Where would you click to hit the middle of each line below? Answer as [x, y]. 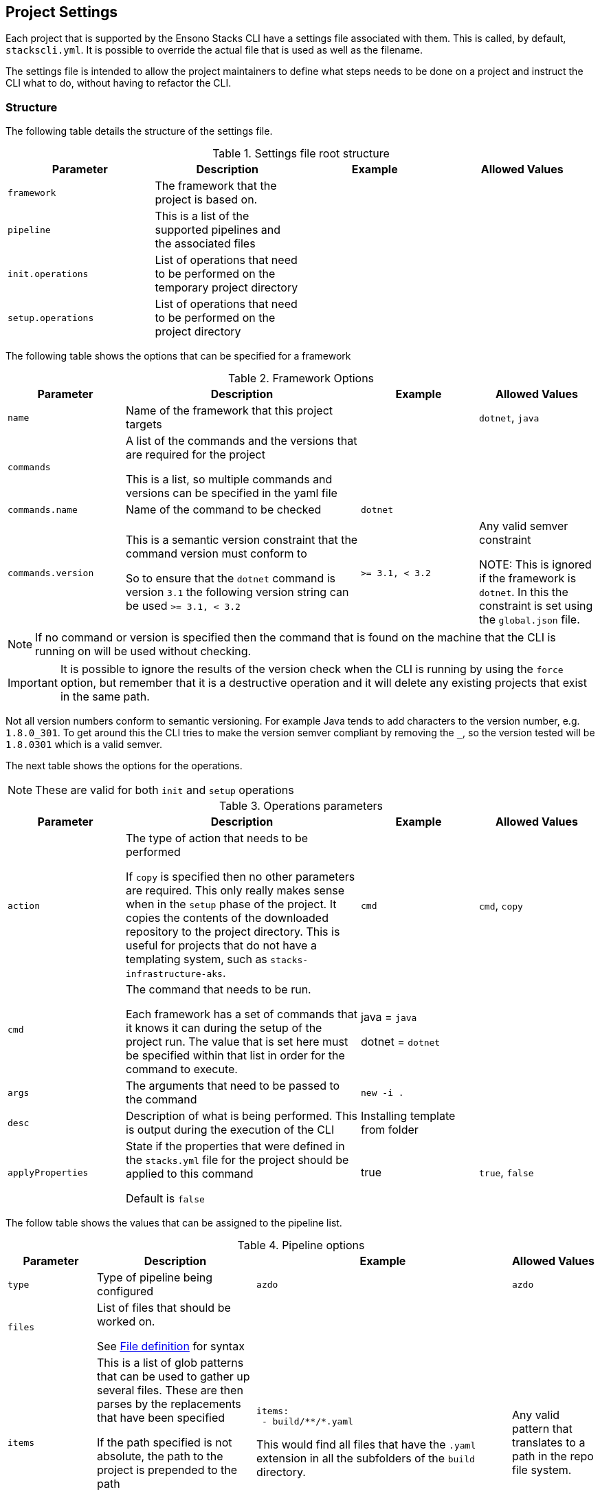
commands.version [51, 573]
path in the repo [553, 1456]
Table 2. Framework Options [301, 378]
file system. [542, 1470]
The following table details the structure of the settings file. [139, 131]
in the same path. [105, 697]
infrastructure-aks [174, 974]
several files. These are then [170, 1390]
